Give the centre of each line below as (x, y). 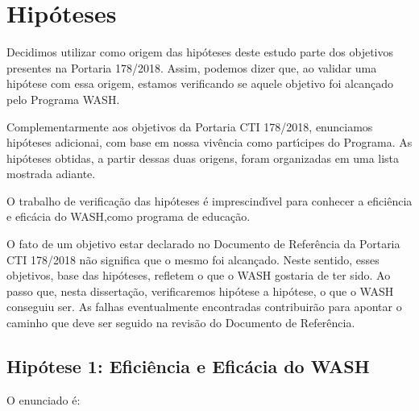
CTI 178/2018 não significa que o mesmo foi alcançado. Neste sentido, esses (193, 259)
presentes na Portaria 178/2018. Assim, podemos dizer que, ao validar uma (192, 67)
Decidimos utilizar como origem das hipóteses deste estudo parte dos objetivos (200, 52)
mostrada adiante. (51, 174)
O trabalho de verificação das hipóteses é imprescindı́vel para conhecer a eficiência (209, 200)
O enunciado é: (44, 399)
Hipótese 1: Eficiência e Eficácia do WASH (188, 366)
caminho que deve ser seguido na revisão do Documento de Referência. (181, 323)
